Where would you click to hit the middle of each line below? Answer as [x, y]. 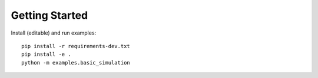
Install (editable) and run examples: [54, 33]
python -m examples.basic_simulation [76, 62]
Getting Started [49, 15]
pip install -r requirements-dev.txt [76, 46]
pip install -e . [46, 55]
